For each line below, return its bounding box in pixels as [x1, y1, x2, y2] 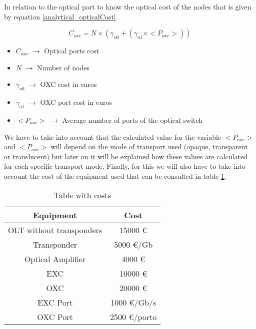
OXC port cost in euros [40, 97, 112, 107]
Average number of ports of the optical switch [62, 114, 202, 125]
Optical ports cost [44, 45, 99, 56]
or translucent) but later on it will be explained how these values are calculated [4, 151, 247, 161]
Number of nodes [37, 62, 89, 72]
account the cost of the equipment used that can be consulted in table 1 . [4, 170, 226, 181]
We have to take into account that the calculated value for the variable [4, 131, 221, 142]
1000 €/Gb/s [110, 296, 156, 308]
